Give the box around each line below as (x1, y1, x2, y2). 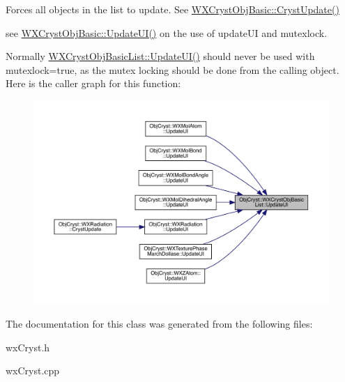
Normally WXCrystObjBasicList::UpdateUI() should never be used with (6, 49, 315, 63)
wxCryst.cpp (6, 363, 60, 378)
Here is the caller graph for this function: (6, 76, 181, 91)
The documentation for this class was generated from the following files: (6, 316, 313, 331)
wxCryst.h (6, 339, 50, 354)
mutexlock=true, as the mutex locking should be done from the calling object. (6, 62, 339, 77)
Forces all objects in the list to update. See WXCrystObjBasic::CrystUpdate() (6, 2, 339, 16)
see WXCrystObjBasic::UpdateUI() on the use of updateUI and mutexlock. (6, 25, 328, 40)
